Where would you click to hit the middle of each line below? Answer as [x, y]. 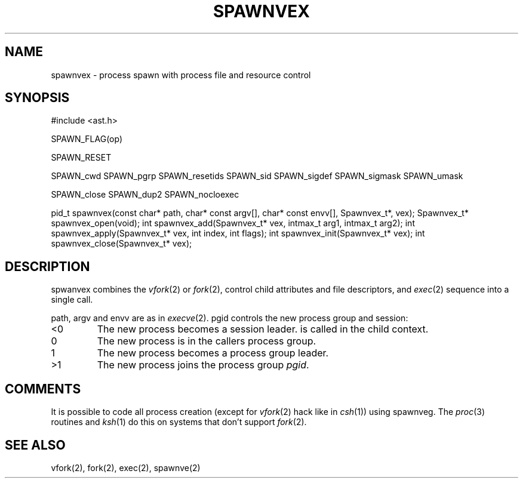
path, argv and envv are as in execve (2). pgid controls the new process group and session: [230, 318]
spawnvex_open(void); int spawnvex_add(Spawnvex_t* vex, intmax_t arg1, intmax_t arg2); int [233, 223]
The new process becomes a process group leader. [213, 353]
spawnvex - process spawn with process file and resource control [181, 75]
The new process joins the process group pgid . [203, 365]
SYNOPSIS [37, 98]
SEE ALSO [35, 445]
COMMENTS [43, 389]
